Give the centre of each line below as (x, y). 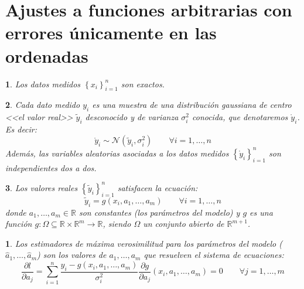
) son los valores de (72, 255)
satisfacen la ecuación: (158, 187)
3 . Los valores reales (42, 187)
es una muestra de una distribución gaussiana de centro (192, 105)
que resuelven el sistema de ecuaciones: (214, 255)
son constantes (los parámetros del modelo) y (159, 212)
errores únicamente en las (111, 33)
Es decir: (21, 129)
